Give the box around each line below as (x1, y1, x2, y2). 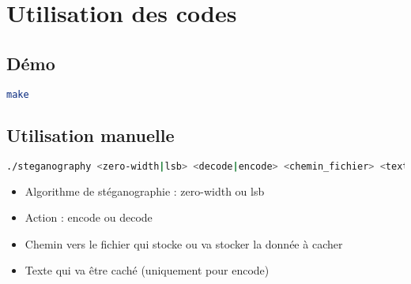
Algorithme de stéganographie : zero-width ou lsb (25, 182, 265, 199)
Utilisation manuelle (6, 122, 175, 147)
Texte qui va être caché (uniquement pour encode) (25, 262, 270, 278)
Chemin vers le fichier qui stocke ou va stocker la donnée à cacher (25, 235, 343, 252)
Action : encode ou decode (25, 209, 153, 226)
